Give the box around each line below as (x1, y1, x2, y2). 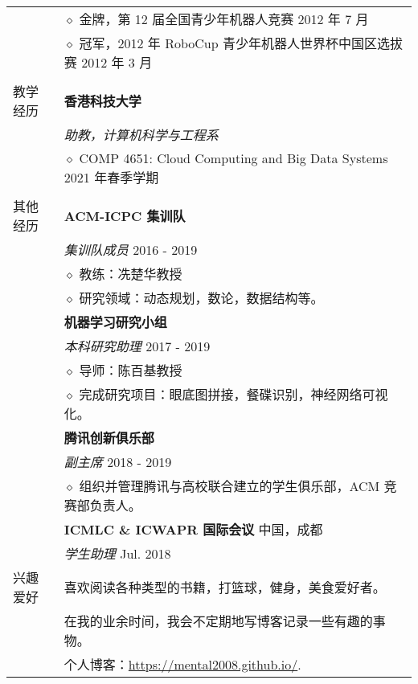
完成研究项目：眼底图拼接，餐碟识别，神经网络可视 (79, 385, 388, 403)
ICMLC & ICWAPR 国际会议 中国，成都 (64, 520, 323, 539)
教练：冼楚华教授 (79, 264, 182, 283)
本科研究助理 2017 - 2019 (64, 337, 211, 355)
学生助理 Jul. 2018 (64, 544, 171, 563)
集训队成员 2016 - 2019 (64, 240, 198, 259)
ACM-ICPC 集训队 (64, 207, 186, 225)
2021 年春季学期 (64, 168, 159, 186)
